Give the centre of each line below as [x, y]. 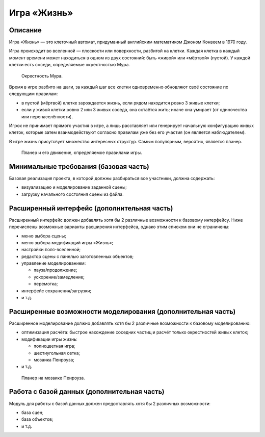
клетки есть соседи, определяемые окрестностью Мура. [69, 65]
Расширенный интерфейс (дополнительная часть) [91, 208]
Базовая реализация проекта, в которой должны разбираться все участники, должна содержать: [112, 179]
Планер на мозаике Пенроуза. [53, 378]
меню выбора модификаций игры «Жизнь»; [67, 242]
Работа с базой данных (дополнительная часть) [87, 392]
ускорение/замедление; [59, 277]
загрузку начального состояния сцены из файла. [72, 194]
